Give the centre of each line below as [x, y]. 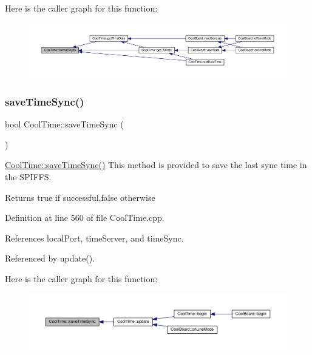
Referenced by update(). [50, 258]
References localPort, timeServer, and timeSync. [94, 238]
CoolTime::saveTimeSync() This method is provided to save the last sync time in [156, 165]
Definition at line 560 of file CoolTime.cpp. [85, 218]
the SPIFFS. [28, 176]
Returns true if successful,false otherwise [80, 197]
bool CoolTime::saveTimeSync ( [64, 124]
